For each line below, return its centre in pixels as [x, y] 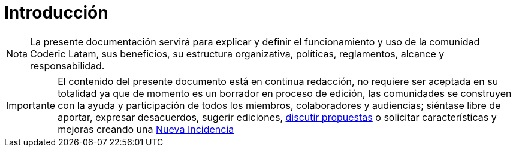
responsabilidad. [67, 66]
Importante [31, 105]
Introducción [56, 13]
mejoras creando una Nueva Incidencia [146, 129]
